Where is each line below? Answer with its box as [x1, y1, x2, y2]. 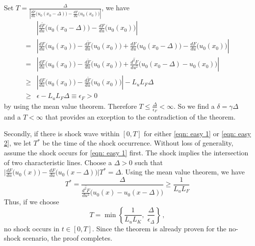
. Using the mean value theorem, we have [121, 167, 245, 177]
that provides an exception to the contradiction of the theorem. [45, 112, 236, 122]
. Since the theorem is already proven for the [92, 223, 227, 233]
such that [134, 157, 163, 167]
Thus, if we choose [4, 197, 59, 207]
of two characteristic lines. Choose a [4, 157, 112, 167]
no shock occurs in [4, 223, 59, 233]
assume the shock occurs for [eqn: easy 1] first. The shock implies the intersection [4, 147, 249, 157]
